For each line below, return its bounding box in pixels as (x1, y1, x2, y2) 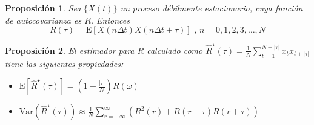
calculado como (147, 43, 203, 56)
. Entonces (90, 13, 130, 26)
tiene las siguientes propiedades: (5, 57, 124, 69)
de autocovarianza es (5, 13, 82, 26)
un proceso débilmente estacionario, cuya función (120, 2, 303, 14)
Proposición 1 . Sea (5, 2, 81, 14)
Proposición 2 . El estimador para (5, 43, 135, 56)
